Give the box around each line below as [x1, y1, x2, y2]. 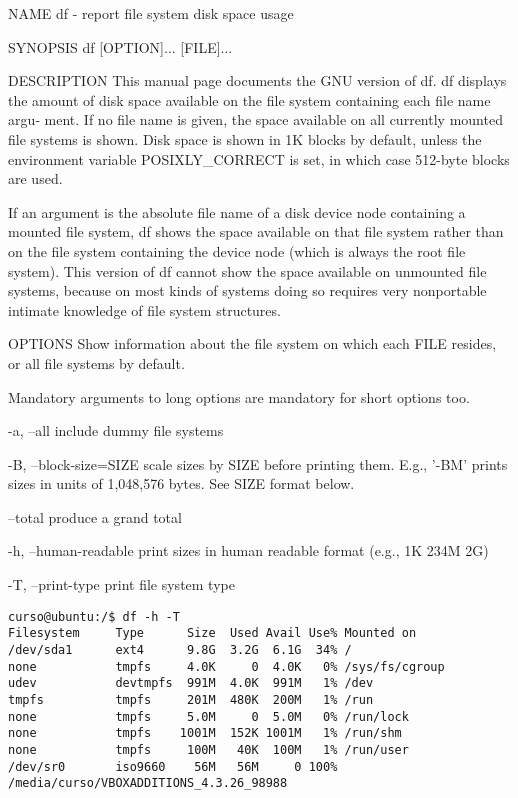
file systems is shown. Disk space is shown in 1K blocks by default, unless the [8, 128, 482, 149]
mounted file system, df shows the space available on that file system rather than [8, 221, 504, 242]
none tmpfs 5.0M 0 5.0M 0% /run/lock [8, 709, 409, 724]
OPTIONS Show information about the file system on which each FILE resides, [8, 333, 497, 354]
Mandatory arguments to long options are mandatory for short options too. [8, 386, 470, 407]
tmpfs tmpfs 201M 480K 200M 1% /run [8, 692, 374, 707]
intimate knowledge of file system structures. [8, 299, 281, 320]
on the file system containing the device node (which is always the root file [8, 240, 466, 261]
